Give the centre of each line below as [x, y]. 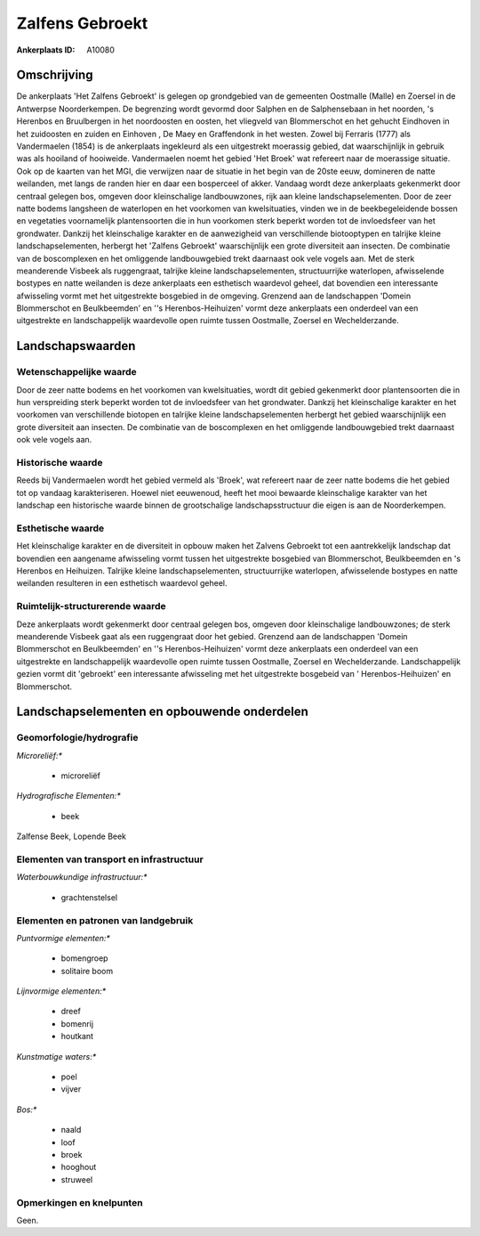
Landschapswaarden [76, 346]
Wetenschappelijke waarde [76, 372]
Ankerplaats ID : [46, 50]
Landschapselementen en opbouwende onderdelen [162, 712]
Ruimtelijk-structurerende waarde [91, 606]
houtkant [77, 1037]
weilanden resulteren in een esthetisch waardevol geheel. [122, 583]
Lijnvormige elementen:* [61, 991]
